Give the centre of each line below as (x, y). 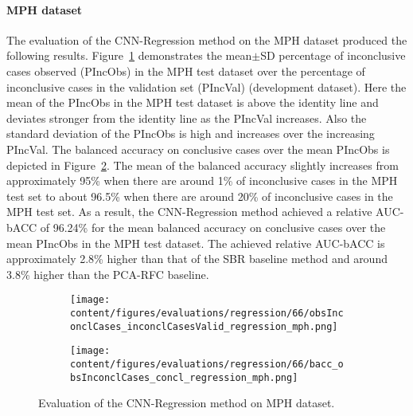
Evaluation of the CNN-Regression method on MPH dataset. (187, 403)
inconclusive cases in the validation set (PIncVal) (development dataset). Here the (206, 86)
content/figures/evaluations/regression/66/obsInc (207, 313)
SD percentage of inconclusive (333, 55)
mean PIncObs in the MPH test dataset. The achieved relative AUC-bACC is (196, 243)
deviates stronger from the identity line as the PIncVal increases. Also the (187, 118)
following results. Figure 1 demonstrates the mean (129, 55)
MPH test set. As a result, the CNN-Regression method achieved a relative (189, 212)
